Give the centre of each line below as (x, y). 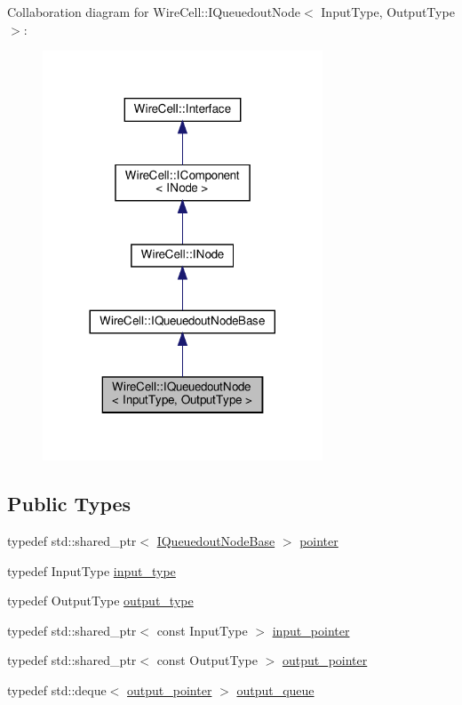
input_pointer (311, 630)
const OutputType (207, 660)
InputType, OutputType (388, 12)
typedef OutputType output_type (100, 601)
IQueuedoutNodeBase (216, 541)
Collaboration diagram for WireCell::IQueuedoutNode (154, 12)
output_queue (275, 690)
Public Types (69, 504)
